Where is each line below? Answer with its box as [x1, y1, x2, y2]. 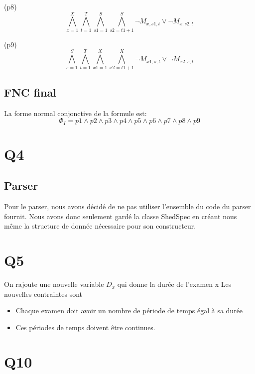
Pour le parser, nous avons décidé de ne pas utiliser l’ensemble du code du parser [4, 201, 251, 212]
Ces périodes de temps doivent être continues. [15, 322, 155, 332]
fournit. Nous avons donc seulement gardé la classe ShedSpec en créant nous [4, 211, 237, 221]
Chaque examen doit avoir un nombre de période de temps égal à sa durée [15, 305, 243, 316]
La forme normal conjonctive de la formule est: [4, 108, 147, 118]
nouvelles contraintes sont [4, 288, 82, 299]
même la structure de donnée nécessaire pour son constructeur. [4, 221, 196, 231]
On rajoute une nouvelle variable [4, 279, 104, 289]
